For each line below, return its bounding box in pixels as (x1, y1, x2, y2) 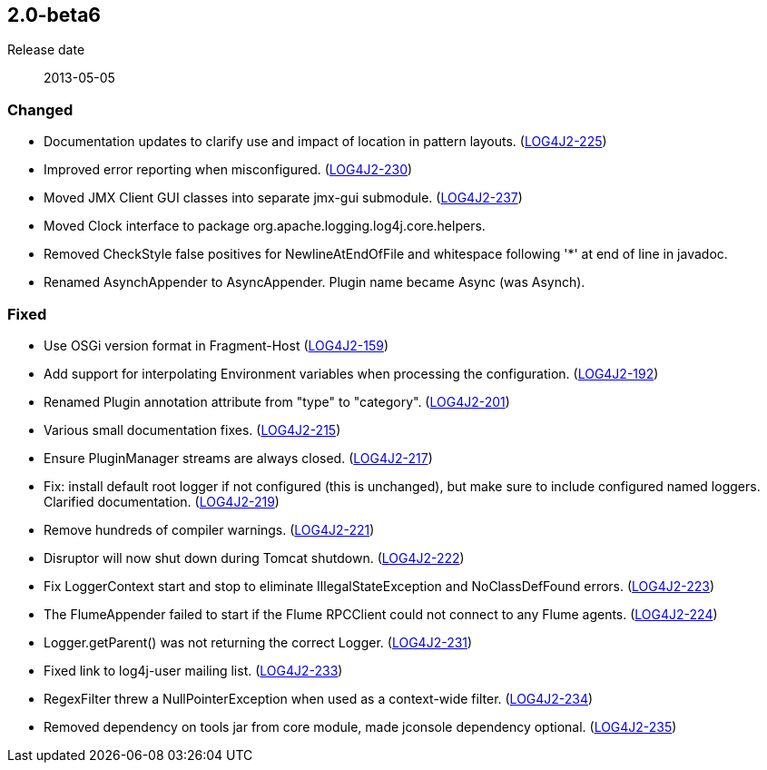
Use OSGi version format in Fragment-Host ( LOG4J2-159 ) (44, 337, 388, 353)
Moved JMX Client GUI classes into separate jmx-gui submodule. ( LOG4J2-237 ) (44, 190, 523, 206)
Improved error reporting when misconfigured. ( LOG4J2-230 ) (44, 162, 413, 178)
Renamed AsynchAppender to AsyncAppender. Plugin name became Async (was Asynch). (44, 274, 585, 291)
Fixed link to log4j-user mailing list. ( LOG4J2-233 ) (44, 662, 343, 678)
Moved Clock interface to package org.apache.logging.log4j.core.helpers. (44, 218, 486, 234)
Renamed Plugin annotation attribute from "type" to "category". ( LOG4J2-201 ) (44, 393, 510, 410)
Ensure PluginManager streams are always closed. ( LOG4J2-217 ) (44, 449, 433, 466)
